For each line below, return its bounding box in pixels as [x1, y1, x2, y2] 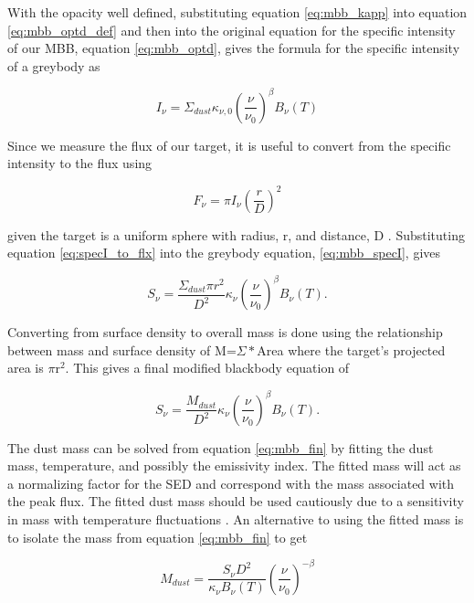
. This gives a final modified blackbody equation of [65, 358, 350, 377]
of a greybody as [7, 56, 100, 75]
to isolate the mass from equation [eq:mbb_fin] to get [7, 527, 308, 546]
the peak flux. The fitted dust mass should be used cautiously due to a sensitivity [7, 492, 464, 511]
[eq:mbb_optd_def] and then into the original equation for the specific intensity [7, 20, 456, 39]
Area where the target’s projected [257, 340, 446, 359]
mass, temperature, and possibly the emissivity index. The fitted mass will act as [7, 456, 461, 475]
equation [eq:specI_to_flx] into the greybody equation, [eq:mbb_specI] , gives [7, 243, 441, 262]
